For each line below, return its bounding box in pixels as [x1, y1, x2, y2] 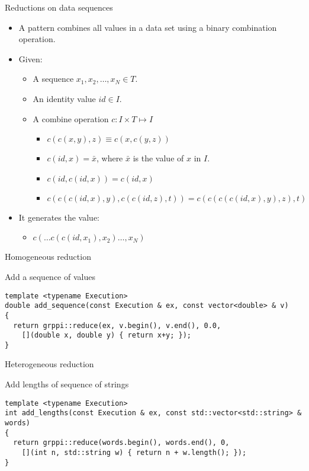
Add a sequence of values [5, 270, 95, 282]
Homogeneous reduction [5, 250, 91, 263]
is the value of [133, 152, 184, 164]
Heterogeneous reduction [5, 358, 94, 370]
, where [96, 152, 123, 164]
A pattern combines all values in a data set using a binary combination [18, 21, 277, 33]
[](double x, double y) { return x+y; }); [21, 331, 191, 340]
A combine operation [33, 112, 109, 125]
